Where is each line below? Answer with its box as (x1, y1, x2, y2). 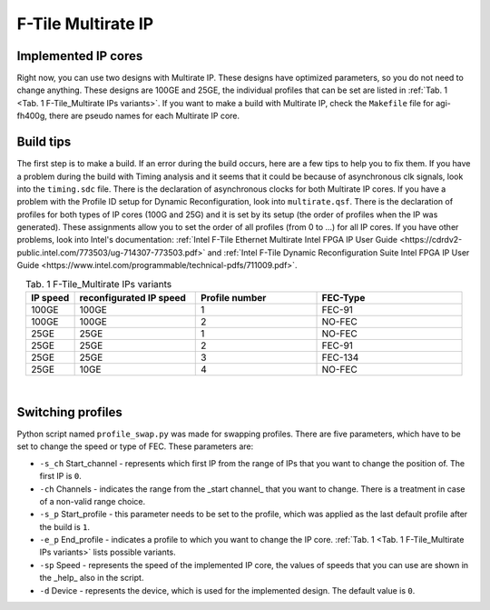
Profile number (200, 292, 267, 305)
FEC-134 (321, 351, 359, 364)
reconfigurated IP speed (79, 292, 186, 305)
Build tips (16, 135, 72, 150)
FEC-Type (321, 292, 366, 305)
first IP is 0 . (39, 471, 82, 482)
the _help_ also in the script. (39, 573, 144, 584)
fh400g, (16, 110, 47, 122)
